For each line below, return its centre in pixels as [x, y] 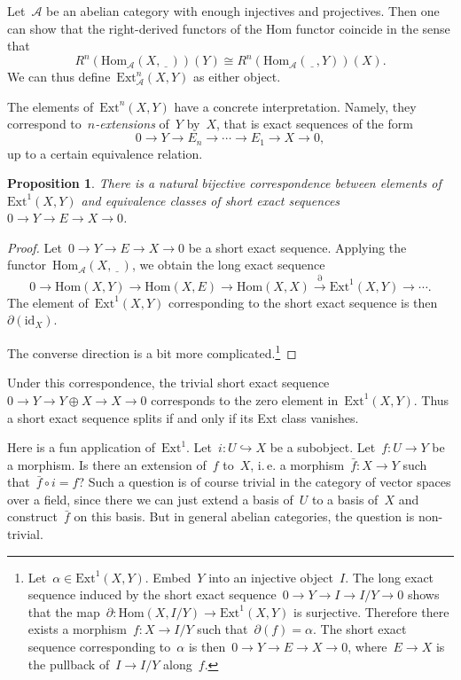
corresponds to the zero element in [245, 399]
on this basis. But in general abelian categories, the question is [244, 516]
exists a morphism [77, 629]
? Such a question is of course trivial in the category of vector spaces [265, 482]
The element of [48, 302]
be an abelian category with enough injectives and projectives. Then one [243, 11]
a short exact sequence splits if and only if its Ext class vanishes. [183, 417]
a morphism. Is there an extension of [107, 464]
